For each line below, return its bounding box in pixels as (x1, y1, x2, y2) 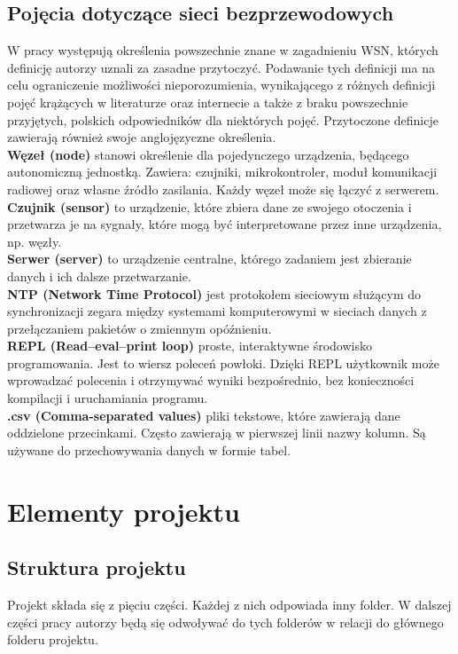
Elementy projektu (7, 492, 240, 529)
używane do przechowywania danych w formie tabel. (7, 440, 291, 459)
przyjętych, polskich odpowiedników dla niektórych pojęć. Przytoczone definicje (7, 110, 439, 129)
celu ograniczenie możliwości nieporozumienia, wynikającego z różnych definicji (7, 75, 436, 94)
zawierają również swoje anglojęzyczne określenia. (7, 128, 276, 146)
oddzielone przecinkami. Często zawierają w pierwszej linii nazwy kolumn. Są (7, 423, 426, 442)
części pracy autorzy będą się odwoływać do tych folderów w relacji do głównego (7, 612, 444, 631)
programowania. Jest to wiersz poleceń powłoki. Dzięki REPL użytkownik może (7, 353, 439, 372)
